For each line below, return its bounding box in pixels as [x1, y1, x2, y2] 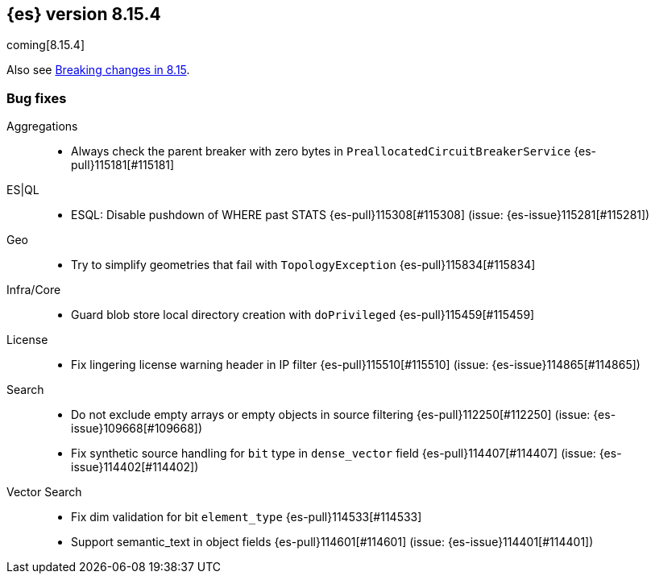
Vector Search [6, 485, 82, 499]
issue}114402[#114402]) [71, 460, 199, 474]
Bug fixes [6, 89, 67, 106]
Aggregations [6, 119, 78, 134]
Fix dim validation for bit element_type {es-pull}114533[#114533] [71, 510, 422, 524]
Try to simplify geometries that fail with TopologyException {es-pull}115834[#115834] [71, 258, 536, 272]
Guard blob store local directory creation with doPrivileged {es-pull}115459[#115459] [71, 308, 535, 322]
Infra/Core [6, 283, 61, 297]
